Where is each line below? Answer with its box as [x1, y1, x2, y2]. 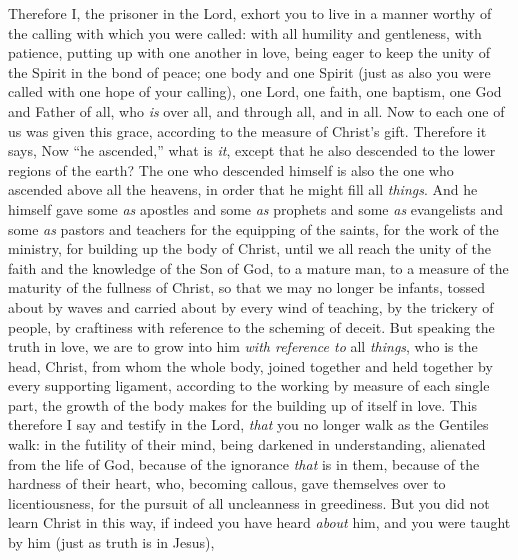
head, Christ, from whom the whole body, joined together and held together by [8, 355, 493, 376]
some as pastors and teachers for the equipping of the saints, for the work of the [8, 218, 499, 239]
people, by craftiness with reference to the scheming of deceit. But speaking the [8, 316, 495, 337]
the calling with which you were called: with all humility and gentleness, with [8, 22, 482, 43]
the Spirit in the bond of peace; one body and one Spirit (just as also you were [8, 61, 491, 82]
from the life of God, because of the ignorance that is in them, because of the [8, 453, 480, 474]
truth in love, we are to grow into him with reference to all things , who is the [8, 336, 478, 357]
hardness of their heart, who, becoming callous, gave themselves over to [8, 473, 446, 494]
